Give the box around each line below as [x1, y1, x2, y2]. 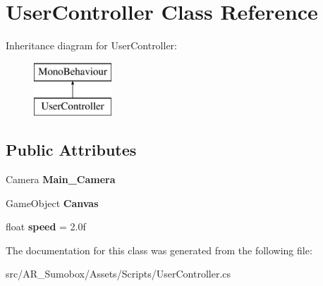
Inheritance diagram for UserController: [6, 38, 177, 53]
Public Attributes [6, 139, 137, 161]
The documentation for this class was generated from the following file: [6, 242, 312, 257]
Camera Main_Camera [6, 172, 116, 187]
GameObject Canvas [6, 195, 99, 210]
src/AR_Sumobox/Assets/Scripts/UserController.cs [6, 266, 231, 281]
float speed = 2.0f [6, 219, 86, 234]
